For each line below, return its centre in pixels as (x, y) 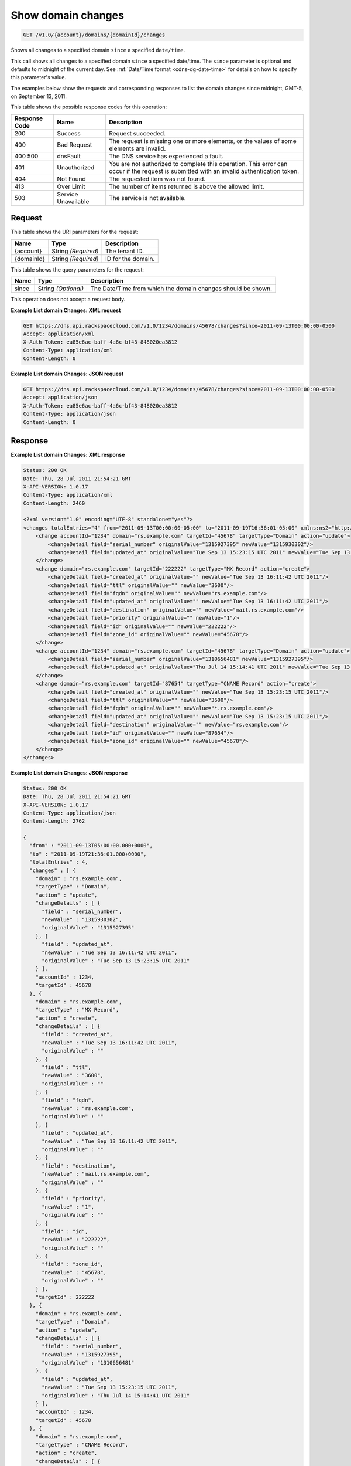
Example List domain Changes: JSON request (67, 374)
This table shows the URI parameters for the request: (75, 232)
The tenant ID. (125, 251)
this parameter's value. (39, 77)
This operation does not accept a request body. (68, 300)
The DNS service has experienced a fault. (166, 156)
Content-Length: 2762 (54, 821)
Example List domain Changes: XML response (68, 455)
